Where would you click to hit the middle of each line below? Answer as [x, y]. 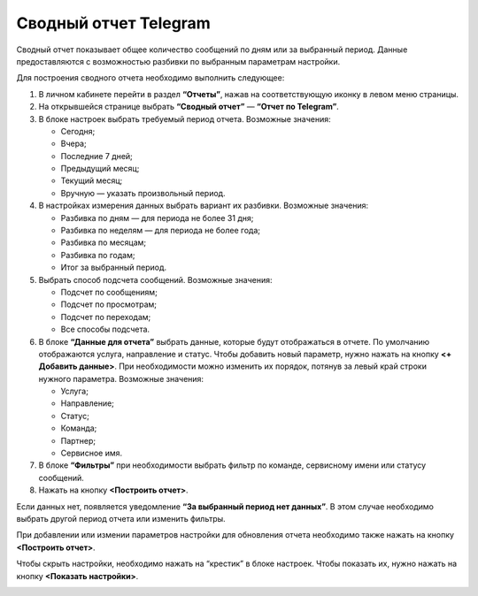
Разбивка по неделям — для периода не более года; [161, 231]
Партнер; [78, 440]
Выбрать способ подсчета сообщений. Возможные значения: [155, 279]
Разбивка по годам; [98, 255]
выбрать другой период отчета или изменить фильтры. [121, 519]
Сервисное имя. [92, 453]
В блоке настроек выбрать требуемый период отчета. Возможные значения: [185, 118]
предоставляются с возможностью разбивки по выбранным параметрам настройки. [178, 61]
